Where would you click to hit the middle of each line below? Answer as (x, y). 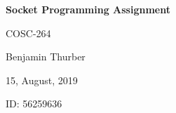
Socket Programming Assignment (88, 9)
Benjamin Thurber (46, 56)
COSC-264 (28, 33)
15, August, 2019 (42, 80)
